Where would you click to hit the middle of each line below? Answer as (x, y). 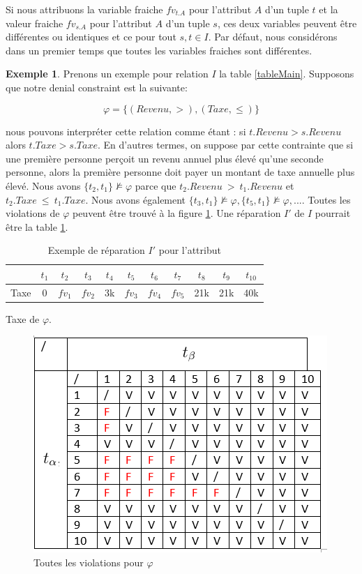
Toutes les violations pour (89, 562)
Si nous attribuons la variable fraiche (84, 9)
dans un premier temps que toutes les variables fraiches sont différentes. (159, 50)
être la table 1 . (37, 226)
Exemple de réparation (96, 250)
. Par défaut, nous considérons (273, 37)
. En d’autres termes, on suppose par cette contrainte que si (225, 145)
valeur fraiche (35, 23)
